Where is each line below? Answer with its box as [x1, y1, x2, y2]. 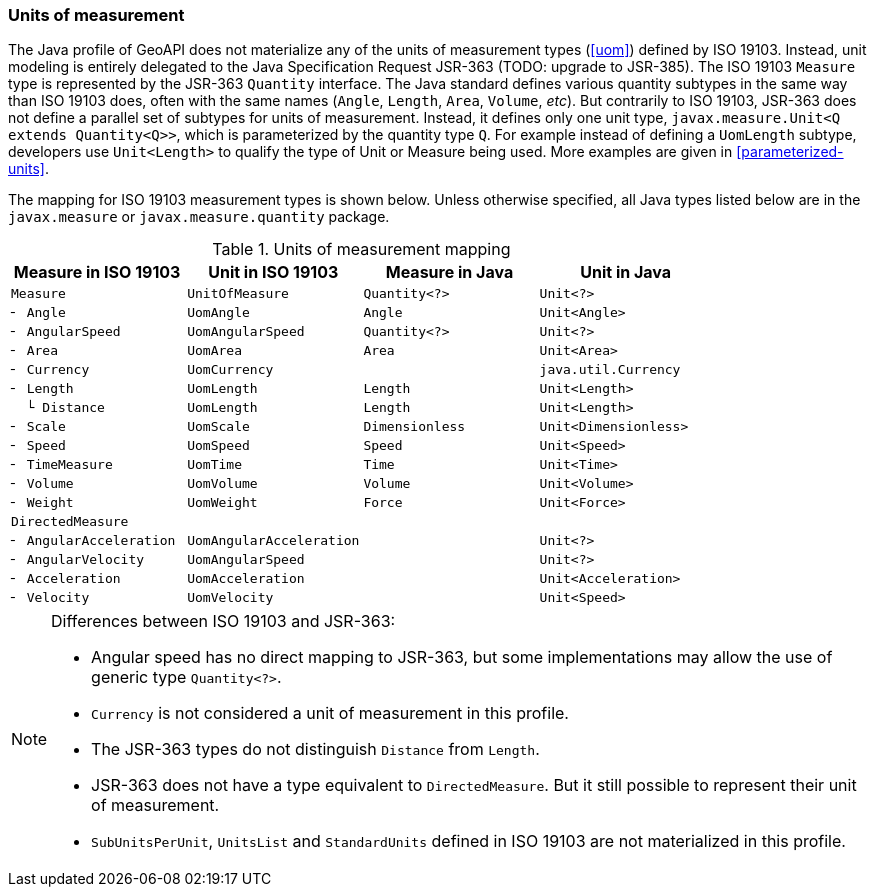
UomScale [187, 419, 250, 435]
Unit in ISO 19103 [208, 262, 339, 283]
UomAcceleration [187, 571, 305, 587]
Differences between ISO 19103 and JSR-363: [51, 611, 396, 632]
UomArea [187, 343, 242, 359]
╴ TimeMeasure [11, 457, 113, 473]
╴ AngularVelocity [11, 552, 145, 568]
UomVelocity [187, 590, 274, 606]
